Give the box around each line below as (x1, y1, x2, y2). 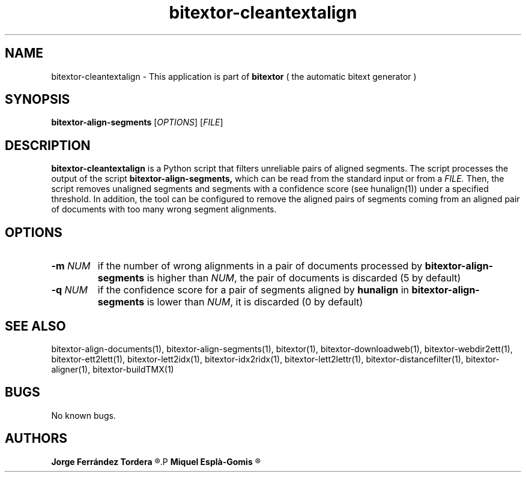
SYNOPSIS (5, 92, 70, 107)
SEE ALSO (5, 318, 66, 334)
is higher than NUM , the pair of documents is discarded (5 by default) (147, 272, 461, 284)
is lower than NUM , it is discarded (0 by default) (147, 296, 363, 308)
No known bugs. (51, 410, 116, 421)
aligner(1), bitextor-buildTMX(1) (51, 364, 174, 374)
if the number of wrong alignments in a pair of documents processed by (97, 260, 423, 272)
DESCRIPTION (5, 137, 91, 153)
